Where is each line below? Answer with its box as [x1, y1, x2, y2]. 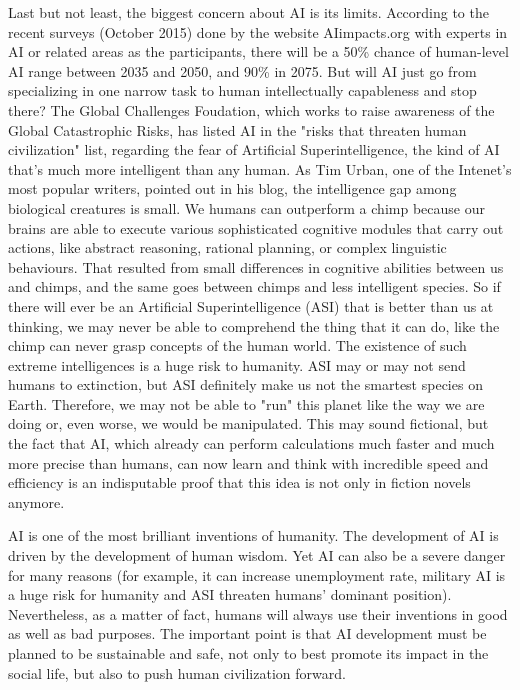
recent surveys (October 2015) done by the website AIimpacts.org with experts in [8, 21, 508, 42]
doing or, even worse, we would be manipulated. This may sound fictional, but [8, 413, 489, 434]
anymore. [8, 491, 65, 512]
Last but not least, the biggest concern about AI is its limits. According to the [8, 2, 489, 22]
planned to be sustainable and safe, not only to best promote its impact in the [8, 643, 489, 663]
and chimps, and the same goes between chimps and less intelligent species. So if [8, 276, 501, 297]
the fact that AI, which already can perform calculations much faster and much [8, 433, 495, 454]
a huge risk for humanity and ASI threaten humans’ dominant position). [8, 584, 452, 605]
